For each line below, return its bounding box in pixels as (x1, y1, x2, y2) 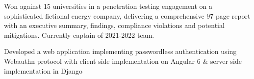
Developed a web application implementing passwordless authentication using (4, 46, 237, 56)
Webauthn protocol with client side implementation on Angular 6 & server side (4, 55, 242, 66)
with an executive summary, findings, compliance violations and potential (4, 20, 225, 30)
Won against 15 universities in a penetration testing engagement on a (4, 1, 213, 11)
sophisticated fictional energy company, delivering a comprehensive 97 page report (4, 10, 251, 21)
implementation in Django (4, 65, 83, 76)
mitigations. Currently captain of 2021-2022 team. (4, 29, 154, 40)
